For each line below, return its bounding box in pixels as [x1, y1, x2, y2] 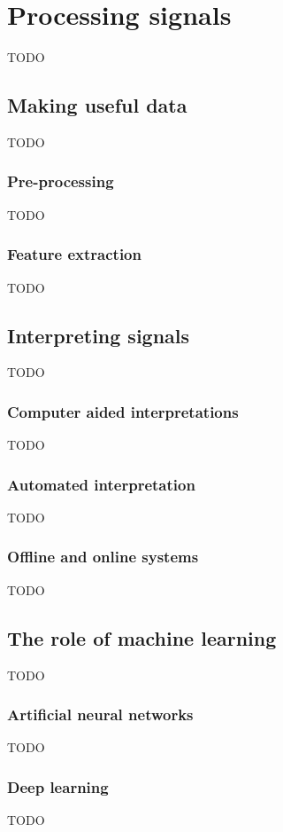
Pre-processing [7, 170, 114, 192]
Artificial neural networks [7, 703, 194, 726]
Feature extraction [7, 243, 141, 265]
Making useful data [7, 91, 187, 119]
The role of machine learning [7, 624, 277, 651]
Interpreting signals [7, 321, 190, 349]
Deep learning [7, 775, 109, 797]
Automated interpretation [7, 473, 195, 495]
